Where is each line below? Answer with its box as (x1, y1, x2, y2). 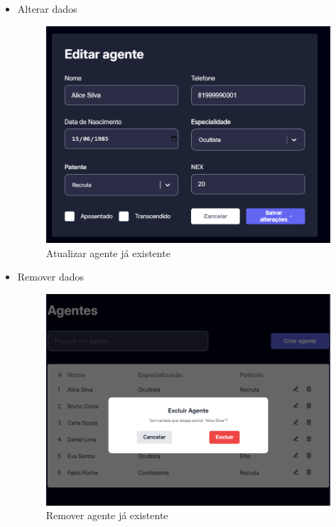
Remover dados (17, 269, 85, 284)
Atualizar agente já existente (45, 245, 170, 260)
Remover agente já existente (45, 508, 168, 523)
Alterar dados (17, 1, 77, 16)
